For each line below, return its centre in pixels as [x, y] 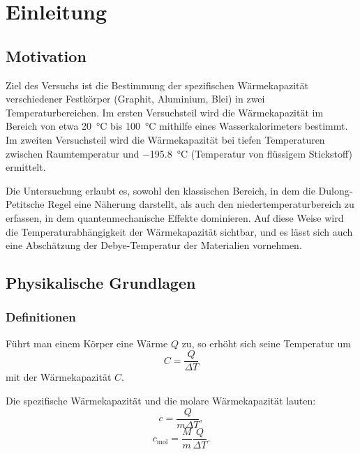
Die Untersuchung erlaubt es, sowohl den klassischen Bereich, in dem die [160, 190]
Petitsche [25, 204]
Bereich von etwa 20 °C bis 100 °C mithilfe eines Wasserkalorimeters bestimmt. [177, 126]
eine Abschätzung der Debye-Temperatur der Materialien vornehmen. [154, 245]
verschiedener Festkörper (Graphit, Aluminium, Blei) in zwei [135, 99]
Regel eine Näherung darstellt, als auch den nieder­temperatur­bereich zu [201, 204]
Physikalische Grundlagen [101, 283]
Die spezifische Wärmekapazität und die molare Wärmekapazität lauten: [161, 400]
